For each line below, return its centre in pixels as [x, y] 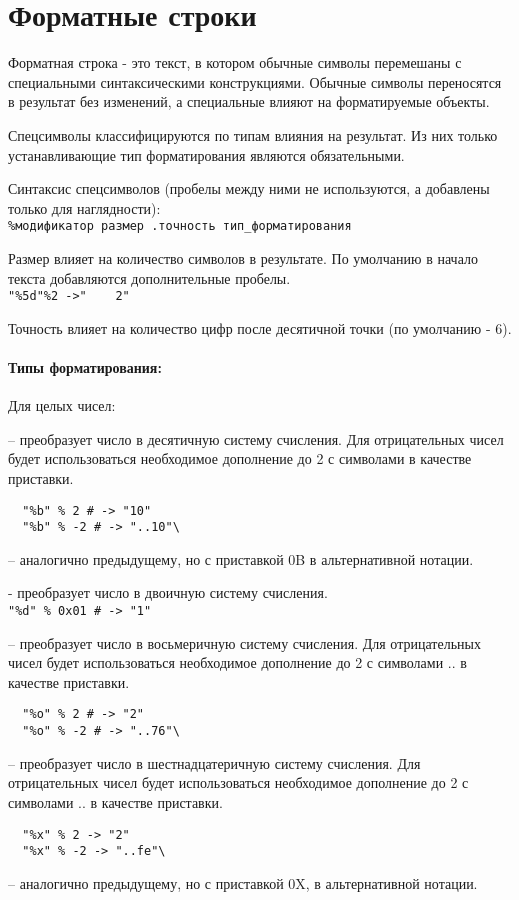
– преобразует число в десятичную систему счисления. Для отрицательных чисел [256, 438]
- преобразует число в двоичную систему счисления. [168, 592]
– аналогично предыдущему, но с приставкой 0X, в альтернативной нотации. [243, 882]
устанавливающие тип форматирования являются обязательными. [206, 154]
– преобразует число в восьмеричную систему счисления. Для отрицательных [244, 642]
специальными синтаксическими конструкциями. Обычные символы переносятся [255, 81]
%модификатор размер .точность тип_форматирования [180, 226]
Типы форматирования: [85, 366]
